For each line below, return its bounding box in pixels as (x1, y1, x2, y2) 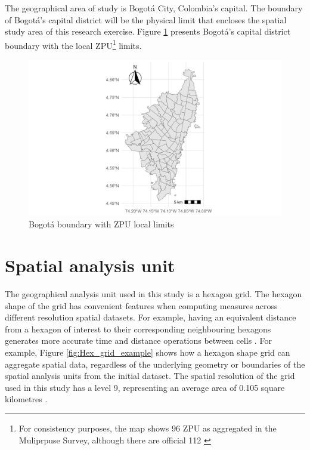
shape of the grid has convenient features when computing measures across (5, 299, 278, 312)
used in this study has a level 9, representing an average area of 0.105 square (5, 381, 285, 393)
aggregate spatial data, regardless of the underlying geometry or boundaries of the (5, 357, 305, 370)
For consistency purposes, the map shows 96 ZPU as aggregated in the (18, 421, 277, 434)
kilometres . (5, 393, 48, 405)
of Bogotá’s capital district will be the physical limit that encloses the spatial (5, 13, 287, 26)
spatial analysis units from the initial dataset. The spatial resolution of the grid (5, 369, 295, 382)
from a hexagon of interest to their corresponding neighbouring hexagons (5, 322, 271, 335)
